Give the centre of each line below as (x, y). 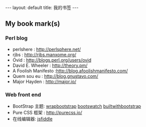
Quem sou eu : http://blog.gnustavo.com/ (55, 76)
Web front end (23, 95)
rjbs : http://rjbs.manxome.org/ (44, 55)
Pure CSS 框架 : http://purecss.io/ (47, 112)
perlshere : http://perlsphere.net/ (47, 49)
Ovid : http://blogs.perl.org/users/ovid (52, 60)
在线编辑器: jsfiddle (32, 119)
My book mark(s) (33, 24)
